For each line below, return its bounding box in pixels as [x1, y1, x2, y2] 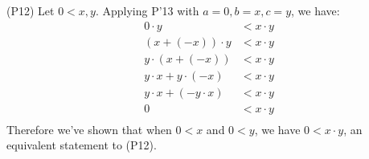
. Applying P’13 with [95, 2, 199, 18]
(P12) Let [6, 2, 55, 18]
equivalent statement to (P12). [6, 137, 157, 153]
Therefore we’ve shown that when [6, 120, 172, 137]
